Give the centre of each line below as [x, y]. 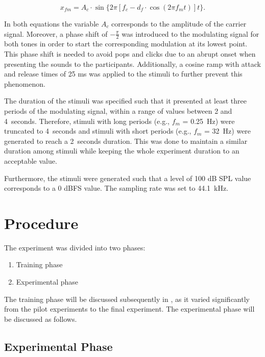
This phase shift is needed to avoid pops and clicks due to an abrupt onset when [130, 54]
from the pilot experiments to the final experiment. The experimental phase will [129, 309]
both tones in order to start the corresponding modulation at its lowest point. [126, 44]
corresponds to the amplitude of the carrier [179, 23]
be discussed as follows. [41, 318]
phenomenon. [25, 83]
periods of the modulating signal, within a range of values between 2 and [118, 110]
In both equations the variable [52, 23]
